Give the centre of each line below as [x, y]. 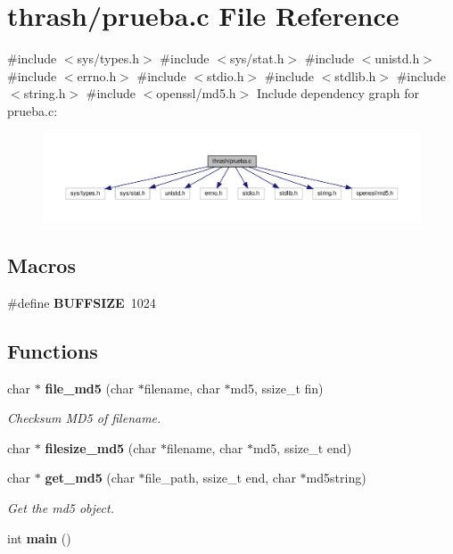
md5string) [336, 478]
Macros [41, 265]
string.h [45, 93]
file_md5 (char [90, 388]
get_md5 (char [90, 478]
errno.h [97, 75]
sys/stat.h [257, 58]
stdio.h [226, 75]
